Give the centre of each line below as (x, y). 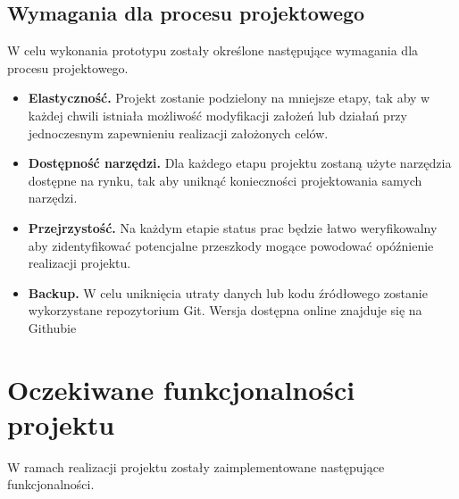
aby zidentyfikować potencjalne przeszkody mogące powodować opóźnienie (231, 245)
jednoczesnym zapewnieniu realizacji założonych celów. (178, 133)
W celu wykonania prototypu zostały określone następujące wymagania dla (213, 50)
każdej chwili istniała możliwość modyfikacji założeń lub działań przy (217, 115)
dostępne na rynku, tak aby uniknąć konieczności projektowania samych (225, 180)
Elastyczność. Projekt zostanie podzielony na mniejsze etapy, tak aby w (229, 98)
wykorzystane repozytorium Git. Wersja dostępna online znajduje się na (225, 310)
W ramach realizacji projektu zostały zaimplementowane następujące (196, 466)
